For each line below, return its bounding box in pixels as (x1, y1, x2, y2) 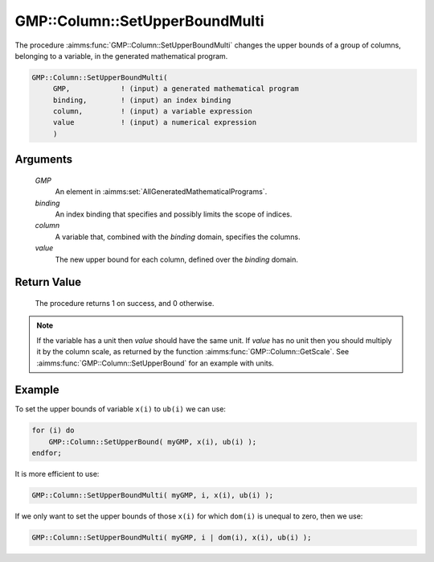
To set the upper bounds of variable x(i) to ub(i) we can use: (14, 404, 227, 414)
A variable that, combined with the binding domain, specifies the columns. (55, 232, 301, 242)
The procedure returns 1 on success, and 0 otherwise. (35, 299, 215, 308)
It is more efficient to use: (14, 469, 100, 479)
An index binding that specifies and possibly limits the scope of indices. (55, 209, 293, 219)
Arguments (14, 153, 73, 167)
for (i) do (31, 426, 75, 435)
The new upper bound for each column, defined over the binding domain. (55, 254, 299, 264)
